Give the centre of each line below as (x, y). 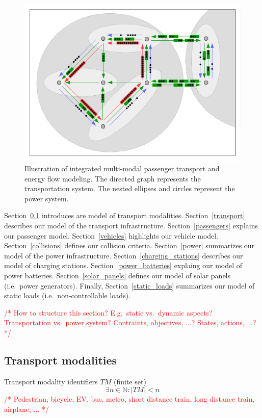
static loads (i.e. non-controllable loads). (68, 295)
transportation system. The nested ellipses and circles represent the (130, 188)
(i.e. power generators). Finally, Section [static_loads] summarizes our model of (129, 285)
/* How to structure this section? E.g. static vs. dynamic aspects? (108, 312)
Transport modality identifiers (51, 381)
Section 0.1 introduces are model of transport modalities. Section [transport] (125, 215)
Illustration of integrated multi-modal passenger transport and (122, 168)
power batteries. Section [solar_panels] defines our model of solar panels (117, 275)
